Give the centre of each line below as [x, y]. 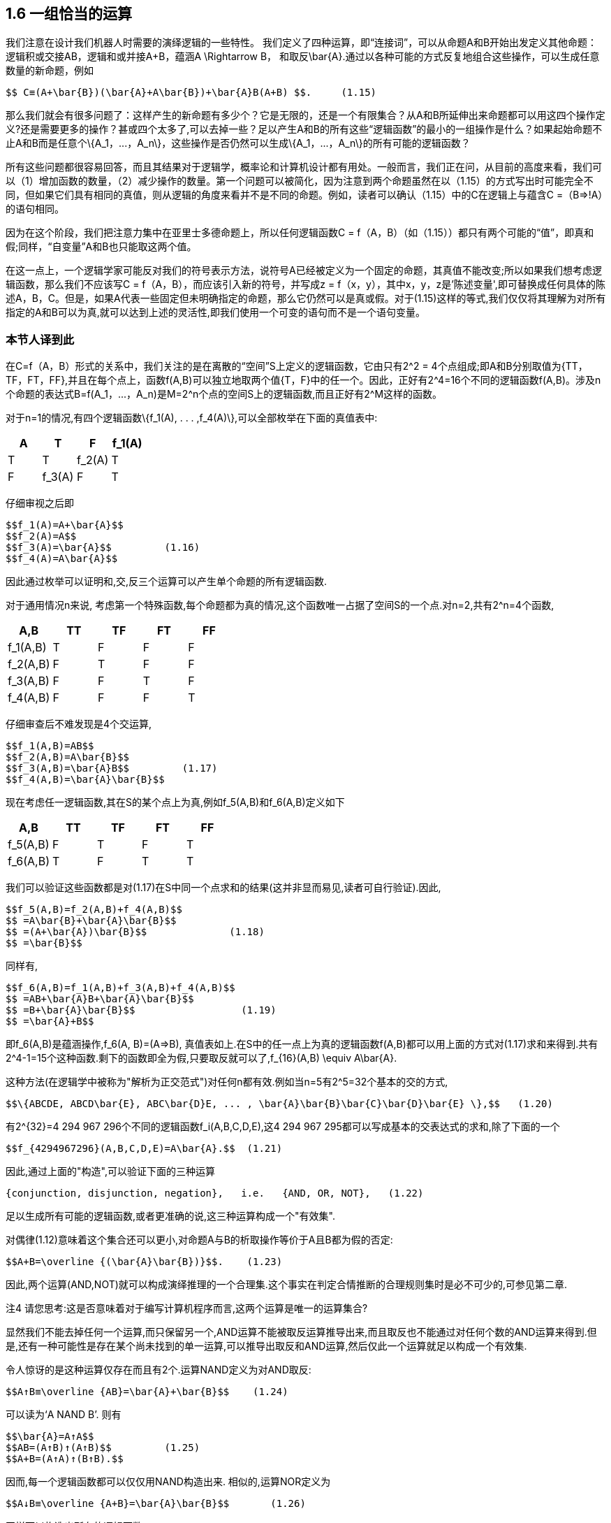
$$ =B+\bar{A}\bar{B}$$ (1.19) [141, 1010]
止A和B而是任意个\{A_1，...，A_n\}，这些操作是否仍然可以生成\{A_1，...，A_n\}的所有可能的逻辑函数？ [238, 143]
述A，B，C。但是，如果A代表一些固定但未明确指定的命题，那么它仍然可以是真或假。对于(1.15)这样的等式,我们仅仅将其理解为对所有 [306, 298]
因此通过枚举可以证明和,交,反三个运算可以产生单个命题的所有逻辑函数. [167, 582]
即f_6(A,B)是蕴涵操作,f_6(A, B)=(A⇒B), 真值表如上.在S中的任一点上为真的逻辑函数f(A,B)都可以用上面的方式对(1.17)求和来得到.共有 [302, 1044]
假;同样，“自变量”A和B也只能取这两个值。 [101, 247]
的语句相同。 [35, 209]
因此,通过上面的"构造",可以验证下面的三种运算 [110, 1171]
